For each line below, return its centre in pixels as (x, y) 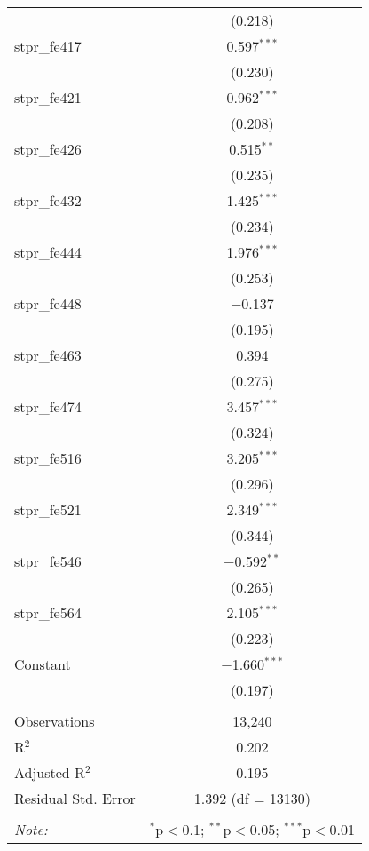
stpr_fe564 (48, 612)
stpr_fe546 (48, 561)
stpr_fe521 (48, 509)
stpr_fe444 (48, 252)
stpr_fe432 (48, 200)
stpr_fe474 (48, 406)
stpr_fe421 (48, 97)
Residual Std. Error (75, 798)
